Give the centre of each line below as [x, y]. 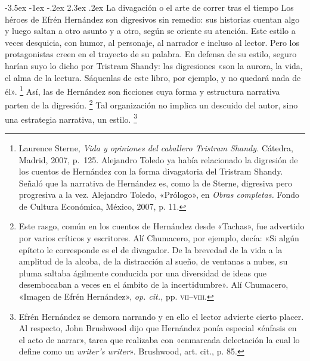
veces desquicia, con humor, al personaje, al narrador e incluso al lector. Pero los [152, 42]
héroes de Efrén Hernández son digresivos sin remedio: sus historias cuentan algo [152, 19]
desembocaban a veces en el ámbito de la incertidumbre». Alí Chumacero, [154, 284]
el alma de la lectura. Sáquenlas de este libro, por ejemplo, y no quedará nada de [153, 77]
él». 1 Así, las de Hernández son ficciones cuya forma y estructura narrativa [142, 90]
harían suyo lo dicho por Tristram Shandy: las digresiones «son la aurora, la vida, [154, 65]
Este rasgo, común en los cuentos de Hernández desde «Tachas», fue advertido [162, 226]
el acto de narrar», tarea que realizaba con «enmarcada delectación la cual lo [159, 339]
